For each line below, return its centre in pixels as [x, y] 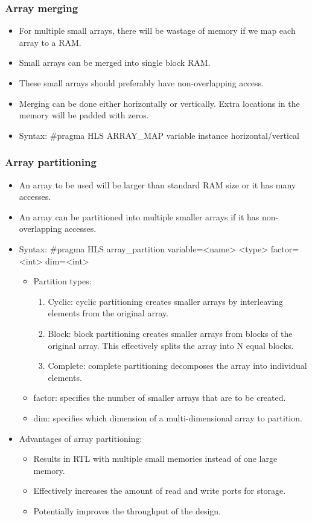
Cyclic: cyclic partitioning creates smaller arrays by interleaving [166, 301]
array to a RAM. [50, 42]
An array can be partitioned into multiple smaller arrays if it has [139, 216]
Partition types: [62, 281]
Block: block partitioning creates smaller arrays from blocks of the [170, 333]
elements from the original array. [108, 313]
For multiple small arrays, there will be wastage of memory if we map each [157, 30]
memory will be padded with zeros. [84, 115]
